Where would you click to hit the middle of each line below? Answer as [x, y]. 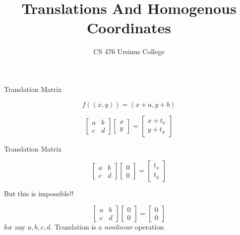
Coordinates [129, 28]
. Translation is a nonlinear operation [107, 226]
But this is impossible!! [39, 194]
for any [15, 226]
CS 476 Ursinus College [129, 51]
